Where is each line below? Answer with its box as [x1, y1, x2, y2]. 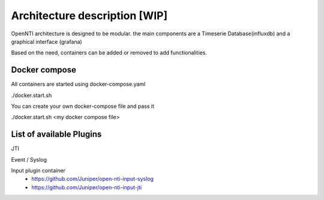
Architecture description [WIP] [11, 9, 168, 22]
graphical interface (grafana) [11, 38, 82, 45]
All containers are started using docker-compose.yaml [11, 81, 146, 88]
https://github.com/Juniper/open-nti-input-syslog [31, 175, 154, 183]
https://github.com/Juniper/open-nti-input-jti [31, 183, 142, 191]
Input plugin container [11, 167, 66, 174]
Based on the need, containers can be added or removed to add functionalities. [11, 49, 207, 56]
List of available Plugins [11, 129, 102, 140]
